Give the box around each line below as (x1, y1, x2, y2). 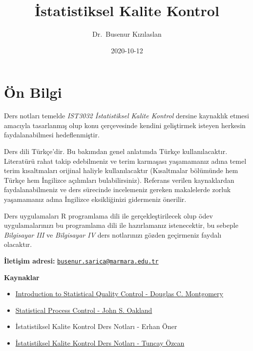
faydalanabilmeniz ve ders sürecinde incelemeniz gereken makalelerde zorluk (4, 184, 231, 195)
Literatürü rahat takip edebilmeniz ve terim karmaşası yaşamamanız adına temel (4, 155, 247, 166)
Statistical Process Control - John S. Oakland (15, 305, 152, 315)
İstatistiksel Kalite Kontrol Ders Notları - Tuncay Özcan (15, 338, 185, 348)
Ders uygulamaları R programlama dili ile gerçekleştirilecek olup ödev (4, 210, 213, 220)
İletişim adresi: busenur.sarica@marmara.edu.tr (4, 255, 159, 265)
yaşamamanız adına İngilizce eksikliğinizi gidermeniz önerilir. (4, 194, 187, 204)
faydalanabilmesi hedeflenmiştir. (4, 130, 100, 140)
